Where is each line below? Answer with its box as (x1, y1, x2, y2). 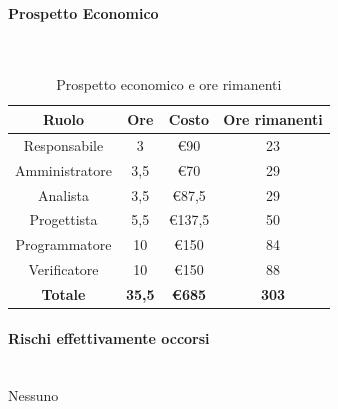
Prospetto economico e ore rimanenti (56, 74, 282, 95)
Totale (41, 283, 86, 304)
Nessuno (8, 385, 59, 406)
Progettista (29, 209, 98, 230)
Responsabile (23, 134, 104, 155)
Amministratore (15, 159, 112, 180)
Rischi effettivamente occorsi (8, 327, 210, 348)
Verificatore (28, 259, 99, 280)
